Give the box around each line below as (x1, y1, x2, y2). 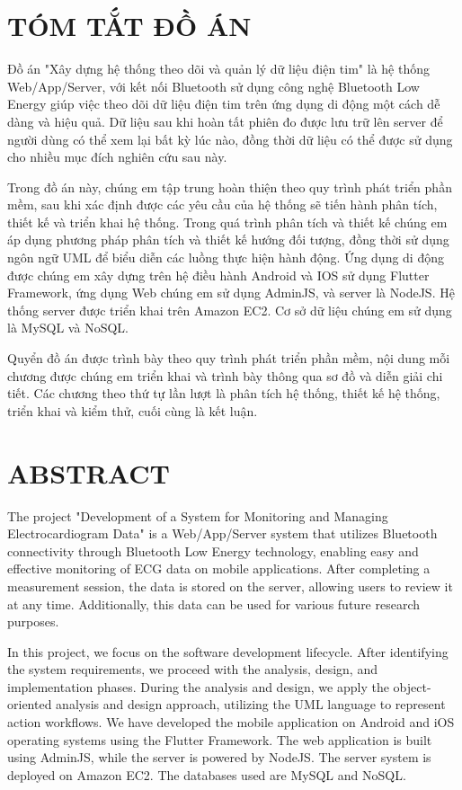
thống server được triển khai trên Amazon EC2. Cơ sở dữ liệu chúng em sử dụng (7, 300, 452, 319)
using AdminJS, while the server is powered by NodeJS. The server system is (7, 748, 431, 767)
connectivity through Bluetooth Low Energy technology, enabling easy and (7, 541, 419, 560)
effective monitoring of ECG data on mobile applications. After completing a (7, 559, 431, 578)
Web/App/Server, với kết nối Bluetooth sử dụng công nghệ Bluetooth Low (7, 76, 420, 95)
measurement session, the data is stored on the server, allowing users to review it (7, 576, 453, 595)
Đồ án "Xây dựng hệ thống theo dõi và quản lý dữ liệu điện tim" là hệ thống (7, 59, 430, 78)
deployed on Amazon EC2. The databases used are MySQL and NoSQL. (7, 765, 406, 784)
